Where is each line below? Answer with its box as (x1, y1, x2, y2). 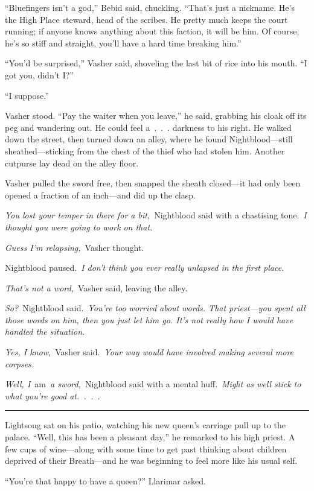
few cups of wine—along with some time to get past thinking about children (5, 442, 287, 455)
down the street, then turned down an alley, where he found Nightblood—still (5, 133, 293, 145)
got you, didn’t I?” (5, 68, 74, 81)
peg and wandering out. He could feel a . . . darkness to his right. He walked (5, 121, 292, 133)
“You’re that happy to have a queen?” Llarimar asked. (5, 474, 206, 487)
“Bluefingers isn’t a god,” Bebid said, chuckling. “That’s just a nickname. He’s (5, 1, 295, 13)
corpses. (5, 357, 34, 370)
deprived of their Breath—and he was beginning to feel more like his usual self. (5, 454, 298, 467)
